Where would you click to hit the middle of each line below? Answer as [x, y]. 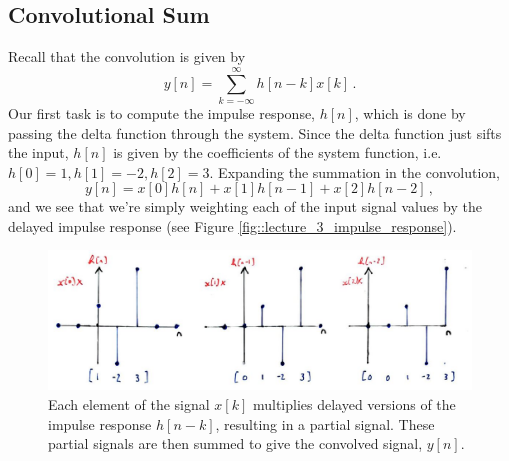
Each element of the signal [129, 404]
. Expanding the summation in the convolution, [354, 171]
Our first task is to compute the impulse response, [162, 112]
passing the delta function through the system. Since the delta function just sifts [255, 132]
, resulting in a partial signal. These [325, 423]
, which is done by [410, 112]
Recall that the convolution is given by [127, 56]
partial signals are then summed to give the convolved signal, [235, 443]
